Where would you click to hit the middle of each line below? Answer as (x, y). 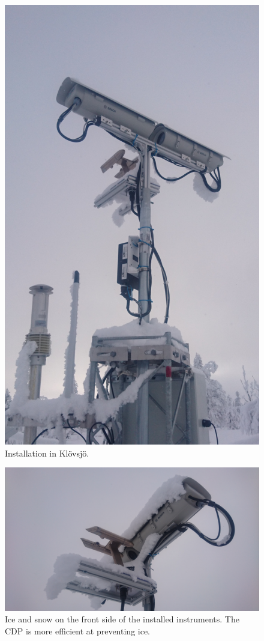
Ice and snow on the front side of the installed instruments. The (122, 619)
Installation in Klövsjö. (47, 453)
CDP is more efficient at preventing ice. (78, 631)
